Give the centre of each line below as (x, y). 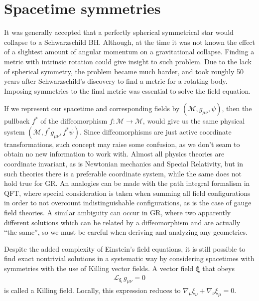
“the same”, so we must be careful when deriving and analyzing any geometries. (126, 232)
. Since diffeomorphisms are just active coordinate (155, 131)
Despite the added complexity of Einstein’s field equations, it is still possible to (125, 248)
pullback (17, 121)
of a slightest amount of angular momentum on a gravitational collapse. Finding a (129, 52)
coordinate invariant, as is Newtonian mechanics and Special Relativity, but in (124, 164)
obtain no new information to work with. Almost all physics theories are (114, 154)
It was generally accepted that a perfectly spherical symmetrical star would (119, 32)
